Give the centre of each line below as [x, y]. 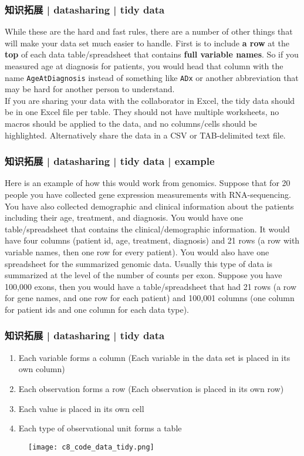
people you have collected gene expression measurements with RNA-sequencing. [148, 195]
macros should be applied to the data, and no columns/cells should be [131, 124]
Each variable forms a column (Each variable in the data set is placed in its [154, 357]
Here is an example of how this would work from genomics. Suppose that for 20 [148, 183]
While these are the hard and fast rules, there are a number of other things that [149, 31]
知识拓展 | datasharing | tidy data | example [110, 161]
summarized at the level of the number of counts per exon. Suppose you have [143, 275]
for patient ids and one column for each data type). [97, 309]
